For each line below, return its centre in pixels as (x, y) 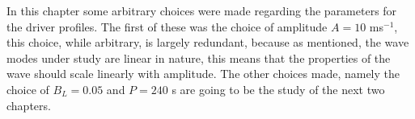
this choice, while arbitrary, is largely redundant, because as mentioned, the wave (208, 42)
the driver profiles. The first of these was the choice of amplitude (167, 26)
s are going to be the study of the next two (278, 89)
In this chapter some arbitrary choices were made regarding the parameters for (202, 10)
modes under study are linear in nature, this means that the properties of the (199, 57)
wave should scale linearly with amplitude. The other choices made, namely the (203, 74)
